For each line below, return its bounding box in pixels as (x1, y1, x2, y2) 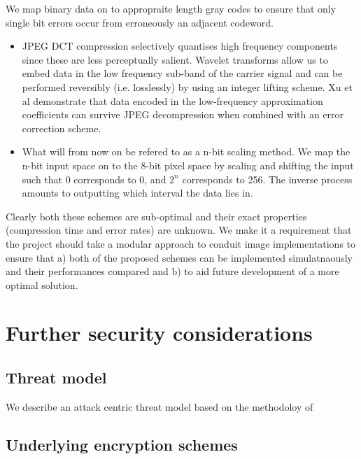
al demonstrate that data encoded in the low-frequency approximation (22, 93, 323, 108)
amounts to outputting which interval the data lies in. (22, 185, 253, 200)
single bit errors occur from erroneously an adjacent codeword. (6, 15, 274, 29)
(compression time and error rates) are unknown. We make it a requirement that (6, 223, 352, 237)
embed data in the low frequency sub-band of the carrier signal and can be (22, 66, 343, 80)
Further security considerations (6, 318, 313, 347)
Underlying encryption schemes (6, 433, 238, 455)
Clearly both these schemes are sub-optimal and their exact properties (6, 209, 307, 223)
